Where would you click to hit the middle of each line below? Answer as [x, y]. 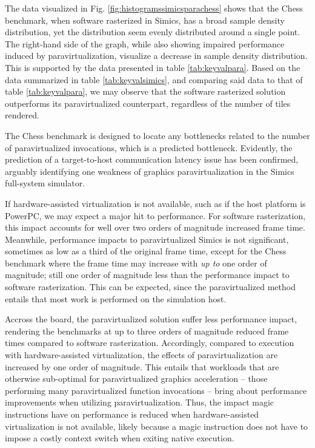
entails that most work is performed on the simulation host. [116, 298]
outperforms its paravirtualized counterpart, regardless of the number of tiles [148, 103]
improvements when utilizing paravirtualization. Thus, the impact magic [140, 402]
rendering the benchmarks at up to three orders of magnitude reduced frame [147, 331]
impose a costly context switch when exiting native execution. [120, 438]
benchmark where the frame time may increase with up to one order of [136, 263]
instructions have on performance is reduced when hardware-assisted [132, 414]
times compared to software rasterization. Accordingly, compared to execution [150, 343]
